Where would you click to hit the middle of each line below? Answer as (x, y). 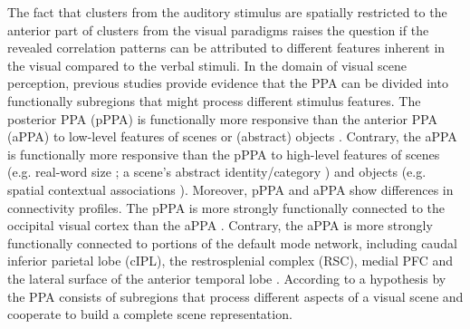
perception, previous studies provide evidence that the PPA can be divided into (228, 83)
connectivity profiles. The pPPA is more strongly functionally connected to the (226, 207)
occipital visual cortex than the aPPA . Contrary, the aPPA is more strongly (220, 225)
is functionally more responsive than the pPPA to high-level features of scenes (224, 154)
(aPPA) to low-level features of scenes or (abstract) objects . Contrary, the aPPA (232, 136)
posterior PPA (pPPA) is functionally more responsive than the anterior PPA (223, 118)
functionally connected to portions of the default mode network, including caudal (232, 242)
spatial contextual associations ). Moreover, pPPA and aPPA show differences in (230, 189)
